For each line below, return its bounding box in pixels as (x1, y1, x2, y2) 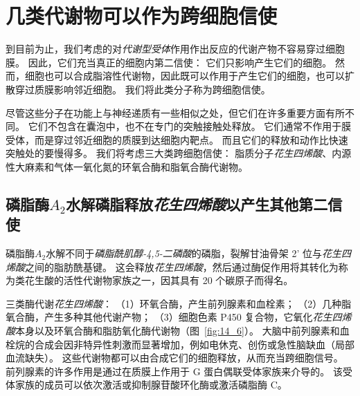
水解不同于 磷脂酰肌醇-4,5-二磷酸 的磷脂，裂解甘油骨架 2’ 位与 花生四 (46, 246, 352, 261)
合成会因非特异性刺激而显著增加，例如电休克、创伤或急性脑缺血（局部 (34, 337, 354, 351)
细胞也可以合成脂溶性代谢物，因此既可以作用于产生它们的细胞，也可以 (24, 68, 345, 83)
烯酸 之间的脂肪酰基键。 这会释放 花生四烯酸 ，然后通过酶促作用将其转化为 (6, 259, 339, 274)
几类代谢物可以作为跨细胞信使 (6, 1, 278, 30)
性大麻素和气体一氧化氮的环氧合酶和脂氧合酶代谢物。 (6, 159, 248, 173)
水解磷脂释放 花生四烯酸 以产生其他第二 (66, 193, 328, 214)
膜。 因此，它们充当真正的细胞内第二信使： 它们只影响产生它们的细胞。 (6, 55, 332, 69)
